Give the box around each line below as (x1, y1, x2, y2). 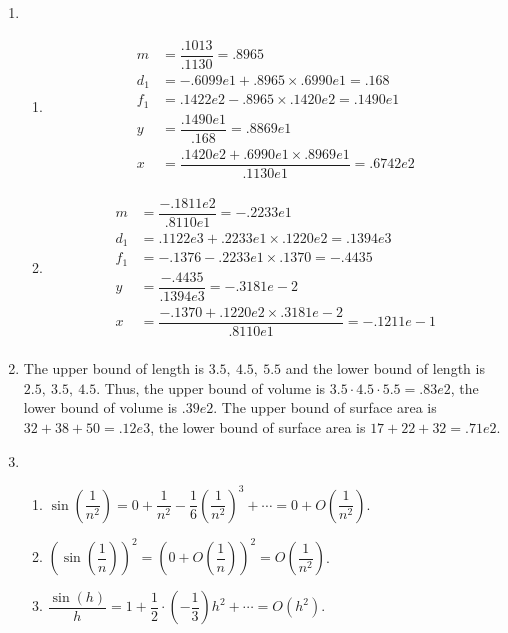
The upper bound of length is (23, 358, 205, 379)
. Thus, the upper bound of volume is (96, 377, 326, 398)
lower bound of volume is (23, 397, 178, 418)
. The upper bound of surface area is (213, 397, 437, 418)
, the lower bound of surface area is (150, 416, 366, 437)
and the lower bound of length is (285, 358, 485, 379)
